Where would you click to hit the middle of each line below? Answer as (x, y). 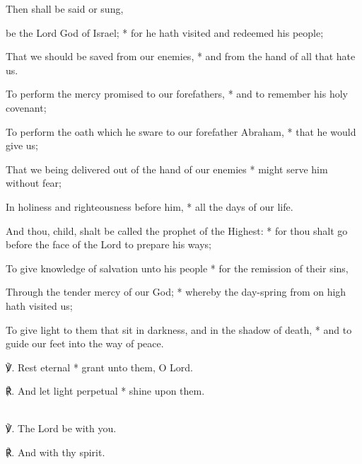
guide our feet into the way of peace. (85, 343)
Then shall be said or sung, (65, 8)
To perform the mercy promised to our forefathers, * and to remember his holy (177, 94)
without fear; (34, 183)
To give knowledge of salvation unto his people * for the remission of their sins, (177, 268)
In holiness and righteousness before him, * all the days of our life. (150, 206)
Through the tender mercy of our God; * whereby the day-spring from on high (176, 292)
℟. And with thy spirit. (56, 452)
